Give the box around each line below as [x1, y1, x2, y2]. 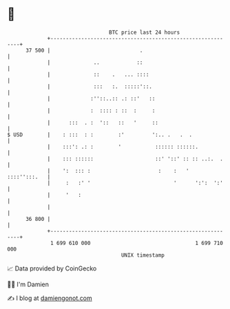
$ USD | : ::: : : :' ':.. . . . [7, 131, 193, 138]
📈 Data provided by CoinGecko [7, 264, 97, 273]
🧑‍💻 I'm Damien [7, 280, 50, 288]
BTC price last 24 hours [109, 29, 180, 36]
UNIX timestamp [121, 251, 165, 259]
